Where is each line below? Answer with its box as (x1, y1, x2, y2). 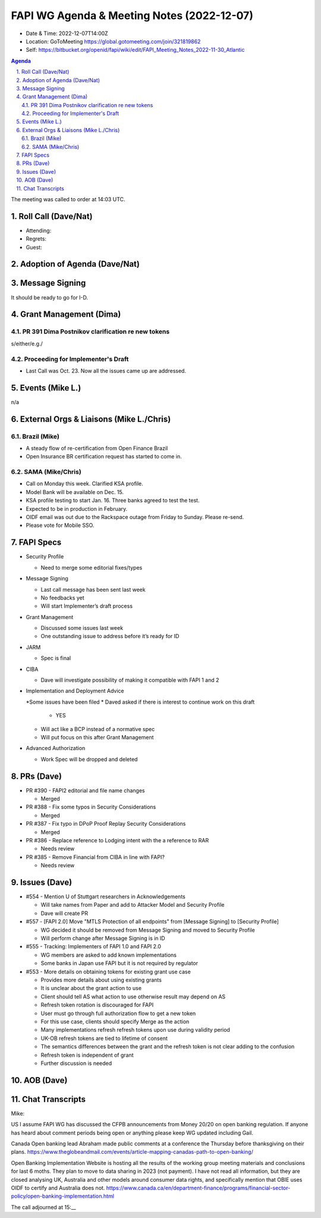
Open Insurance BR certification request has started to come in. (26, 453, 182, 460)
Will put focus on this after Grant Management (40, 733, 154, 741)
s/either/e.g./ (11, 340, 43, 347)
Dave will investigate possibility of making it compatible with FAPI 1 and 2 (40, 676, 219, 684)
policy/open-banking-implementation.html (11, 1192, 114, 1200)
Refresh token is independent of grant (40, 1051, 134, 1058)
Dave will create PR (40, 910, 89, 917)
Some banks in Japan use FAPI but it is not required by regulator (40, 960, 199, 967)
